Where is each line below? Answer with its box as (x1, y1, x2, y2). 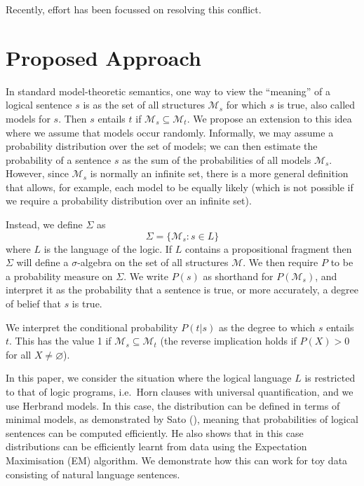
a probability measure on (6, 268, 113, 283)
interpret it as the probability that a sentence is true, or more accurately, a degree (6, 282, 358, 297)
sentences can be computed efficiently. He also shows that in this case (6, 425, 304, 440)
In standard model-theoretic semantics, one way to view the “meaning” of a (6, 83, 331, 98)
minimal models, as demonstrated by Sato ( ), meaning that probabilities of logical (6, 412, 358, 426)
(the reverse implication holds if (160, 333, 297, 348)
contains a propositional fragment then (185, 241, 352, 256)
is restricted (304, 370, 356, 385)
